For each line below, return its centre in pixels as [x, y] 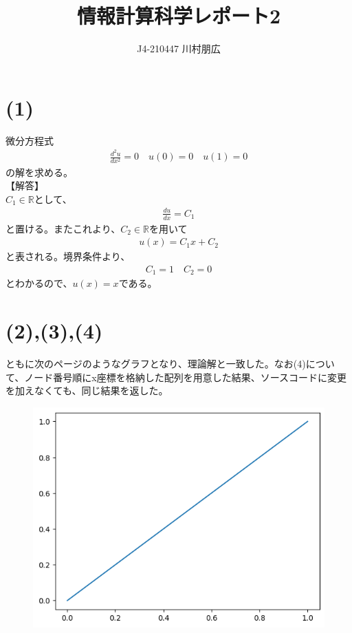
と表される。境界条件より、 [68, 256]
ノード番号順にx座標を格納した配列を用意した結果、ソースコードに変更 [185, 377]
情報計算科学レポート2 [179, 15]
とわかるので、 [39, 283]
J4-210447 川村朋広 [179, 49]
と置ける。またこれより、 [63, 228]
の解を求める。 [39, 172]
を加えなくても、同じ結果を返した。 [87, 390]
